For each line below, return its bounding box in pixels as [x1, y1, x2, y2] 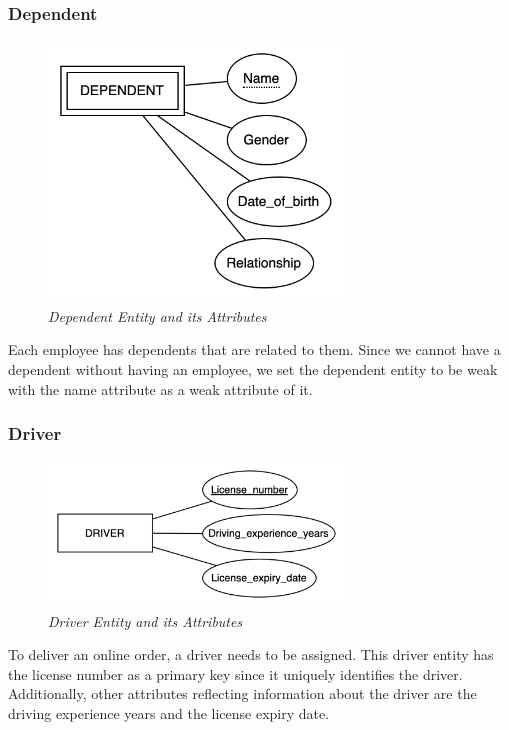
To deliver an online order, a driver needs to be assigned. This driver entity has [8, 644, 494, 665]
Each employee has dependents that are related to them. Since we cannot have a [8, 339, 501, 360]
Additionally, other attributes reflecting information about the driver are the [8, 683, 477, 704]
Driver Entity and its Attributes [48, 610, 243, 631]
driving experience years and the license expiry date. [8, 702, 330, 723]
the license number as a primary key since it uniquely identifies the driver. [8, 663, 463, 684]
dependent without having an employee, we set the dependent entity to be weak [8, 359, 498, 380]
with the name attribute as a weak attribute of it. [8, 378, 313, 399]
